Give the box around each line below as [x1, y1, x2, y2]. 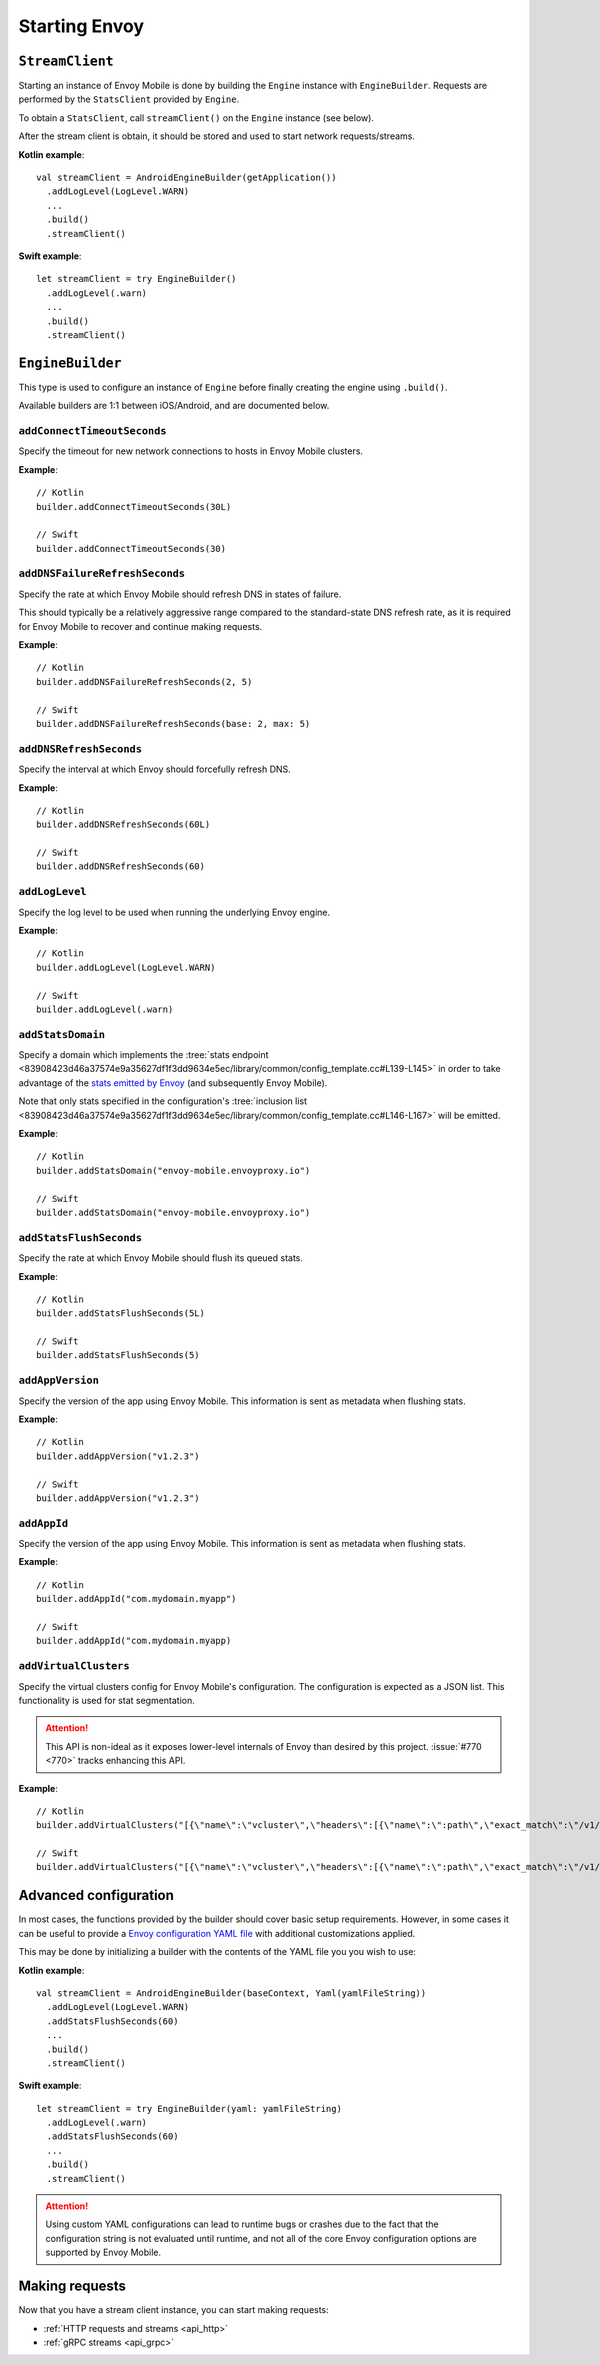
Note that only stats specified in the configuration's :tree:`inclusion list [18, 1095, 308, 1107]
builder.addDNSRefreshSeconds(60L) [36, 819, 211, 830]
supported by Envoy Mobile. [45, 2246, 162, 2259]
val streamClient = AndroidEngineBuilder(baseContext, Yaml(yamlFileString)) [36, 1987, 427, 1999]
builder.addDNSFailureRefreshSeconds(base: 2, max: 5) [36, 718, 311, 729]
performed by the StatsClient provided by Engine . [18, 93, 240, 105]
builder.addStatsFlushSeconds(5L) [36, 1308, 205, 1319]
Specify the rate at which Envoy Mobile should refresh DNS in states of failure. [18, 588, 342, 600]
